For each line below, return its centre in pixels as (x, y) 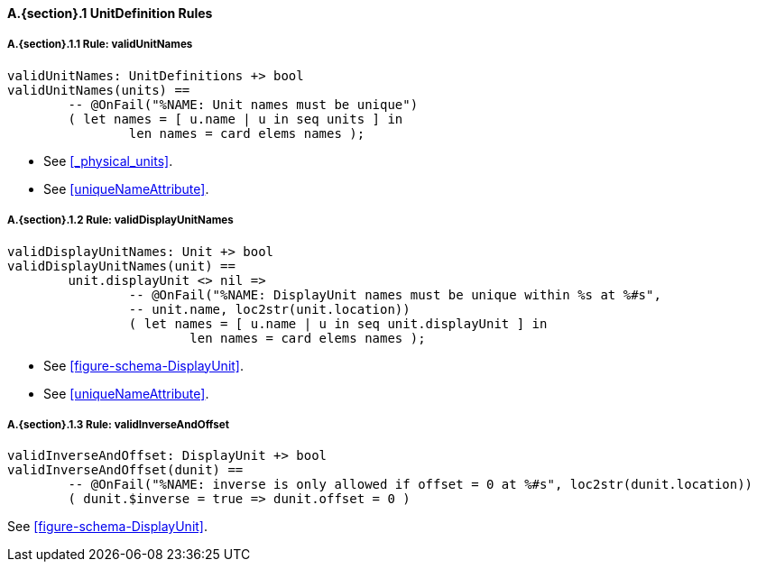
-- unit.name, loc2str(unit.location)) (269, 309)
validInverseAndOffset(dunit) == (125, 470)
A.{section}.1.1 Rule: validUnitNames (100, 45)
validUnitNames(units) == (99, 90)
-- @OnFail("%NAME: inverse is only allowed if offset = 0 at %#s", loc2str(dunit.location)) (411, 485)
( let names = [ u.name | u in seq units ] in (235, 119)
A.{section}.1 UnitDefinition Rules (110, 13)
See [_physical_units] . (108, 161)
